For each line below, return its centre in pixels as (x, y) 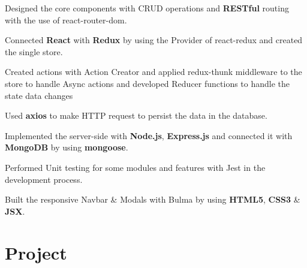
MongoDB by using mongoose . (67, 147)
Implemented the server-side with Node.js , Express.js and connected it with (149, 135)
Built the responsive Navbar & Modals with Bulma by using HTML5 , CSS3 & (153, 199)
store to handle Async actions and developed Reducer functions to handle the (148, 83)
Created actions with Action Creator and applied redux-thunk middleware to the (153, 72)
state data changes (39, 95)
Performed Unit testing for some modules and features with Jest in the (135, 167)
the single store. (34, 51)
